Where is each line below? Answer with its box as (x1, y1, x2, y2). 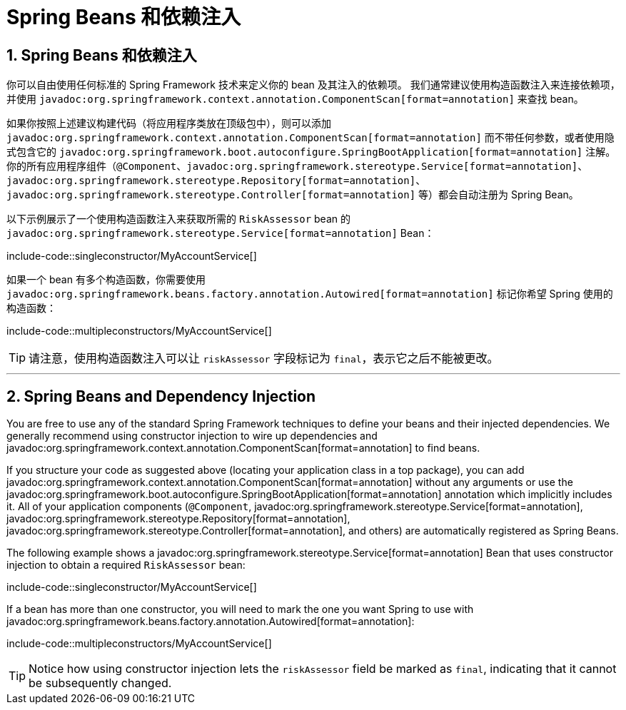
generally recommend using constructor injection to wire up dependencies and (6, 430, 378, 442)
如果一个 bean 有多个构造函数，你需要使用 (6, 273, 206, 286)
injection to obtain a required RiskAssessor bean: (6, 559, 246, 572)
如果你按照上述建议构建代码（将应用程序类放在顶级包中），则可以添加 (6, 117, 331, 130)
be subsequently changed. (29, 676, 172, 691)
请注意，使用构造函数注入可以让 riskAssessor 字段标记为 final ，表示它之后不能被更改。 (29, 351, 499, 366)
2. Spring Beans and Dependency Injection (6, 387, 316, 405)
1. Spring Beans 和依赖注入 (6, 46, 197, 64)
